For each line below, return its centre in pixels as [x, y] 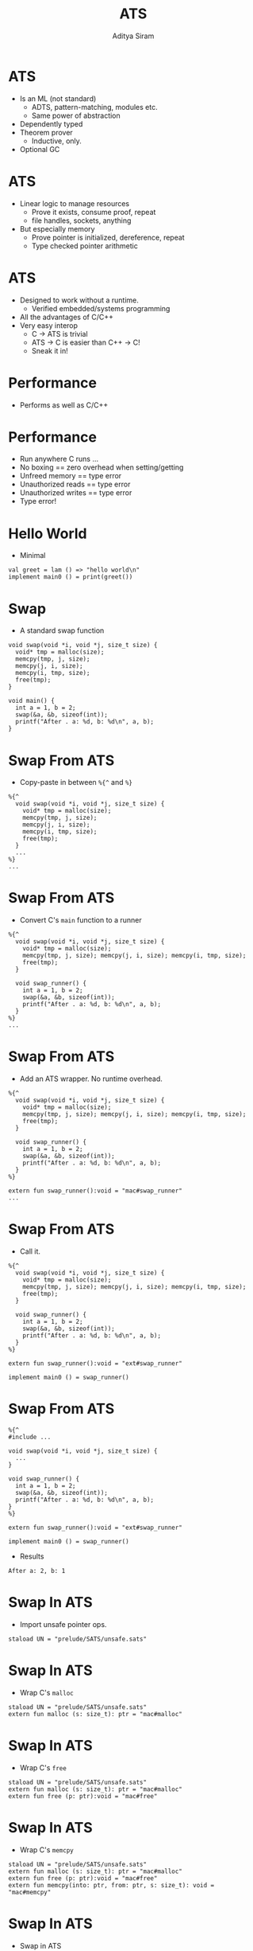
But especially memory [57, 228]
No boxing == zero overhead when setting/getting [102, 467]
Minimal [33, 556]
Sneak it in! [50, 350]
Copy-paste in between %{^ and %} [76, 782]
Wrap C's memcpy [46, 1850]
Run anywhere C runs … [59, 459]
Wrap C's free [43, 1767]
